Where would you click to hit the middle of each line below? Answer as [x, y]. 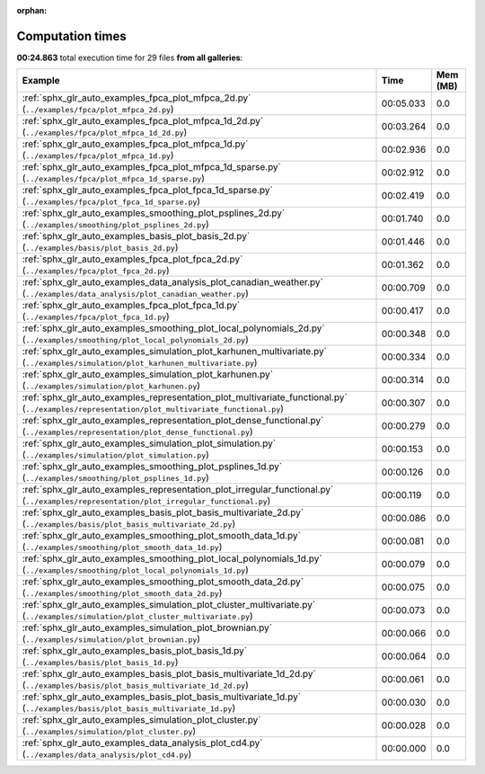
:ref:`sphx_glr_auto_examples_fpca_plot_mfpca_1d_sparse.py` [152, 167]
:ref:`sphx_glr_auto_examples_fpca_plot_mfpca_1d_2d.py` [143, 121]
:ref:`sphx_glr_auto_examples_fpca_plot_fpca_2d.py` [132, 259]
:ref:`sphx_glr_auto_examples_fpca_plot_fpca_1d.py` [131, 306]
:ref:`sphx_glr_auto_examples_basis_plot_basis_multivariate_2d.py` [163, 512]
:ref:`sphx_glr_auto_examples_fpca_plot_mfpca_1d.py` [135, 144]
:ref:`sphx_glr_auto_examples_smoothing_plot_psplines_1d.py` [152, 467]
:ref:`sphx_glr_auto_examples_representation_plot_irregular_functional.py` [178, 490]
